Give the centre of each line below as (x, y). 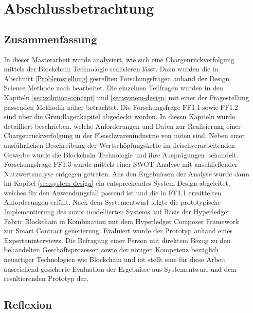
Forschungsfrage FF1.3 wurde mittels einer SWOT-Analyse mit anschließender (121, 164)
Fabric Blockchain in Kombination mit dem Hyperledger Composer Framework (122, 221)
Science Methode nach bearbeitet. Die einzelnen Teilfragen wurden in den (114, 88)
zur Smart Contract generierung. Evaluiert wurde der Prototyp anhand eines (118, 231)
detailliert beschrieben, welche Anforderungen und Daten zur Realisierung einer (122, 126)
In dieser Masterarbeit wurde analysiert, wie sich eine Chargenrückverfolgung (119, 59)
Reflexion (28, 304)
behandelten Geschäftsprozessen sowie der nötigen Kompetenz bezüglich (111, 250)
